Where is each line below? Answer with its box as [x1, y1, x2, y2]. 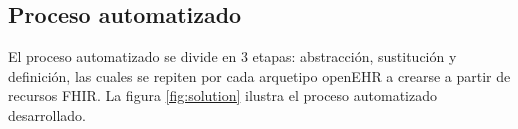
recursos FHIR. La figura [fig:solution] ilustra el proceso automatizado [8, 85, 437, 106]
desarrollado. [8, 104, 86, 125]
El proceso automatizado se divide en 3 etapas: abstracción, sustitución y [8, 46, 457, 67]
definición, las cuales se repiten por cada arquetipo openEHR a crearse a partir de [8, 65, 511, 86]
